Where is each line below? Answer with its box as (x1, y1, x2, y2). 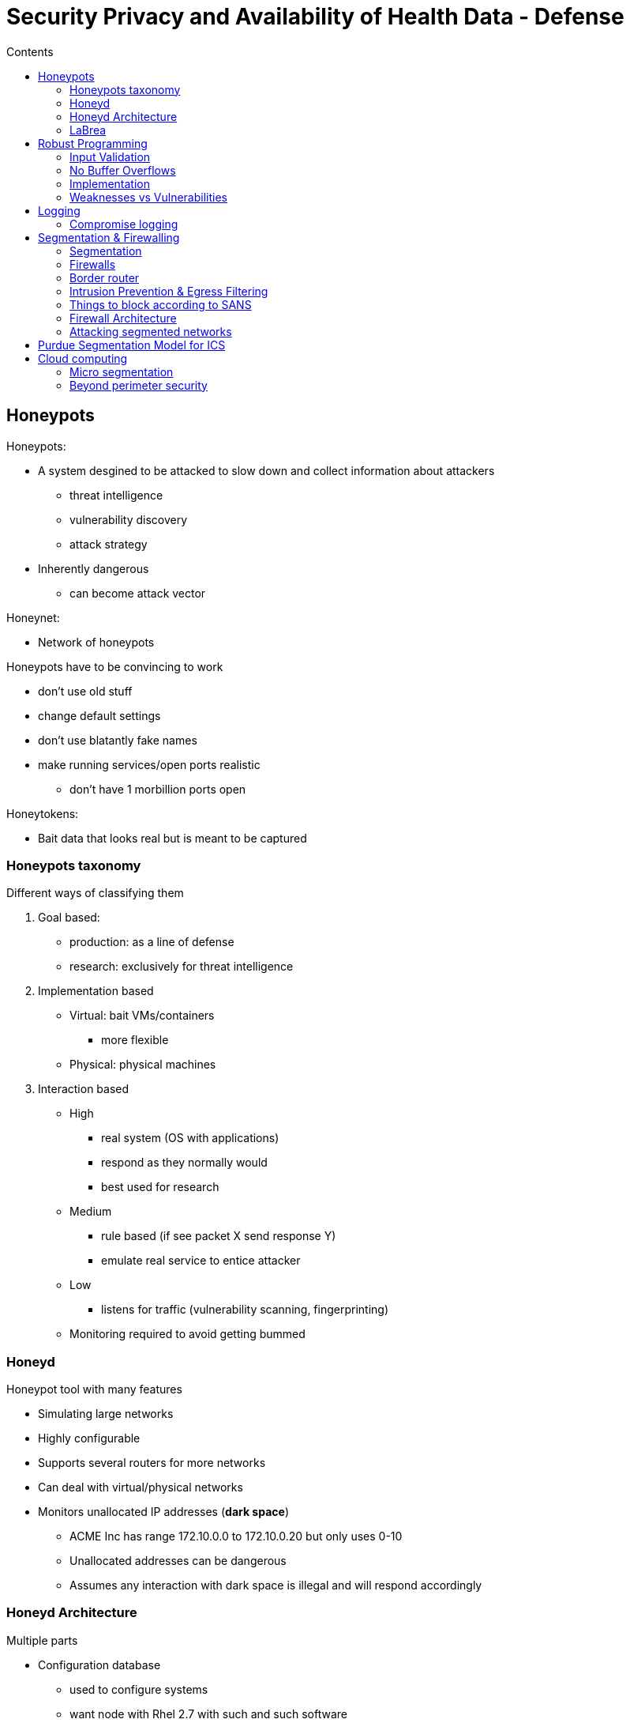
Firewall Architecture (69, 311, 177, 325)
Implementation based (38, 984, 154, 998)
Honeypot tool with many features (6, 1382, 182, 1397)
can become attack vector (69, 586, 206, 600)
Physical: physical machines (69, 1058, 216, 1072)
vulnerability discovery (69, 512, 188, 526)
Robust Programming (38, 136, 148, 150)
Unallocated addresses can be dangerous (69, 1554, 287, 1568)
